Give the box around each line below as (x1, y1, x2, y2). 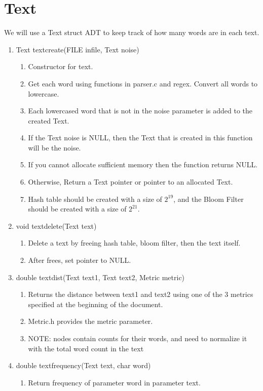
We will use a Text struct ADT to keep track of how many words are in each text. (4, 27, 259, 38)
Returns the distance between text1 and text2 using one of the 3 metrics (28, 289, 253, 299)
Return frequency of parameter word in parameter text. (28, 377, 201, 387)
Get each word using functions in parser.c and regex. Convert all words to (28, 78, 258, 88)
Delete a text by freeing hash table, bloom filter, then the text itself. (28, 237, 241, 248)
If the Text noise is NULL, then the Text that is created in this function (28, 132, 253, 143)
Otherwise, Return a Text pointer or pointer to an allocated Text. (28, 176, 233, 187)
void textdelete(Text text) (16, 220, 97, 231)
